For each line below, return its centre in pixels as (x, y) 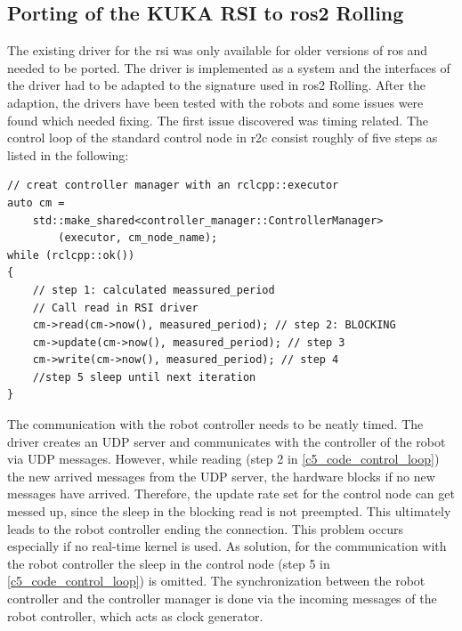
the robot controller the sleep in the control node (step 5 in (169, 563)
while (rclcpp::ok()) (71, 255)
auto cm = (36, 202)
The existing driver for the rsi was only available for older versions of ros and (218, 50)
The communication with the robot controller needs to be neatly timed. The (215, 424)
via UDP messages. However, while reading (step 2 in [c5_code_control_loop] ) (223, 459)
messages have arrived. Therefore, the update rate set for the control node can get (231, 493)
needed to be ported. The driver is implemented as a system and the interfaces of (229, 67)
